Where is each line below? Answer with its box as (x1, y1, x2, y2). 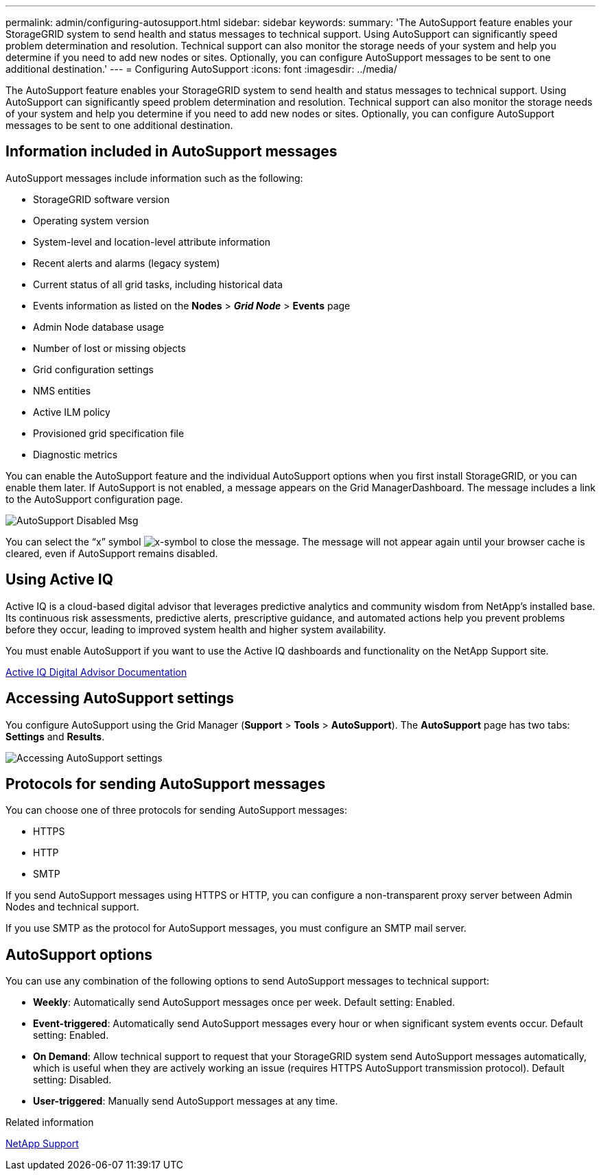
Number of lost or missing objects (33, 342, 186, 354)
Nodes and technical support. (5, 901, 139, 913)
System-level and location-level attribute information (33, 235, 271, 248)
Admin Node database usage (33, 320, 164, 333)
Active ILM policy (33, 405, 110, 418)
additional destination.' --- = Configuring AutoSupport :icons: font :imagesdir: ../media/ (5, 63, 397, 75)
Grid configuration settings (33, 363, 154, 375)
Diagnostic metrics (33, 448, 118, 460)
